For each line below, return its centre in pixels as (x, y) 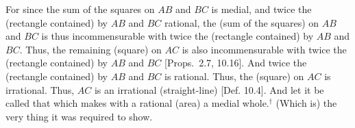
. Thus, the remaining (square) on (90, 49)
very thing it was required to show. (79, 116)
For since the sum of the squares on (80, 9)
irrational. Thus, (40, 89)
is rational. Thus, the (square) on (234, 76)
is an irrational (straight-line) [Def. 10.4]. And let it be (209, 89)
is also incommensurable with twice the (264, 49)
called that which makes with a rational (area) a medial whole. (137, 103)
